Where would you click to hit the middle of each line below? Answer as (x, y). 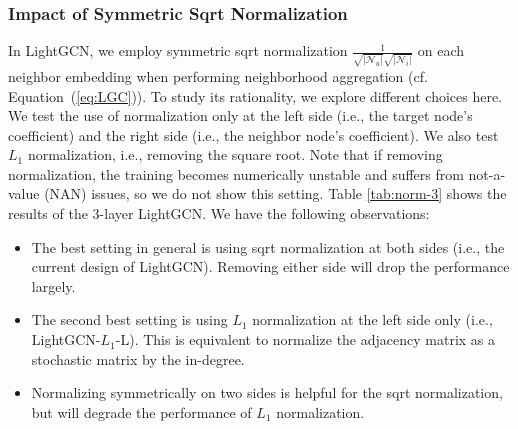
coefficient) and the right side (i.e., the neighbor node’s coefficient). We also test (253, 134)
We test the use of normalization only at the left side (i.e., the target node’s (240, 115)
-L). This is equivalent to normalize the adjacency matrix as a (305, 339)
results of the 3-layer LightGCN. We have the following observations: (219, 213)
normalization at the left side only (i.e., (372, 319)
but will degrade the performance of (141, 411)
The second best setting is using (129, 319)
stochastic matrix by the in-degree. (138, 358)
